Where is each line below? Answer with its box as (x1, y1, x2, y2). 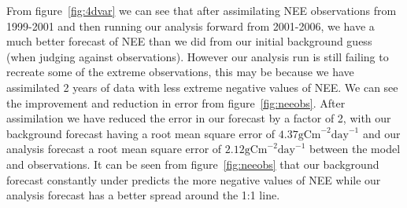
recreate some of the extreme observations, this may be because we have (6, 64, 354, 80)
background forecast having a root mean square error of (6, 125, 276, 141)
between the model (309, 140, 401, 157)
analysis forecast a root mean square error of (6, 140, 222, 157)
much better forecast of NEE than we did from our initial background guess (6, 33, 372, 49)
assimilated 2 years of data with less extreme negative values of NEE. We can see (6, 78, 398, 95)
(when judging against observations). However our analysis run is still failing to (6, 48, 389, 64)
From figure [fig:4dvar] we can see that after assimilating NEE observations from (6, 2, 397, 18)
